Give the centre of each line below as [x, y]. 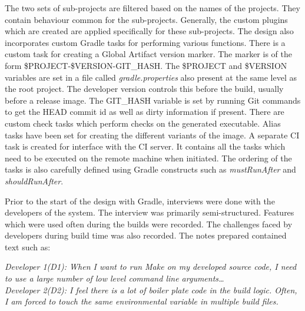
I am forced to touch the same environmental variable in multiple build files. [142, 301]
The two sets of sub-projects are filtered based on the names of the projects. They [152, 8]
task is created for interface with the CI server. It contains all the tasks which [145, 146]
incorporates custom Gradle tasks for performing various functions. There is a [145, 42]
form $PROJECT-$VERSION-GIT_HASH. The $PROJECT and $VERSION [146, 65]
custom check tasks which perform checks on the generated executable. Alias [143, 123]
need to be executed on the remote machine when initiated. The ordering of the [148, 158]
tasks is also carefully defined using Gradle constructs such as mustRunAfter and [150, 169]
